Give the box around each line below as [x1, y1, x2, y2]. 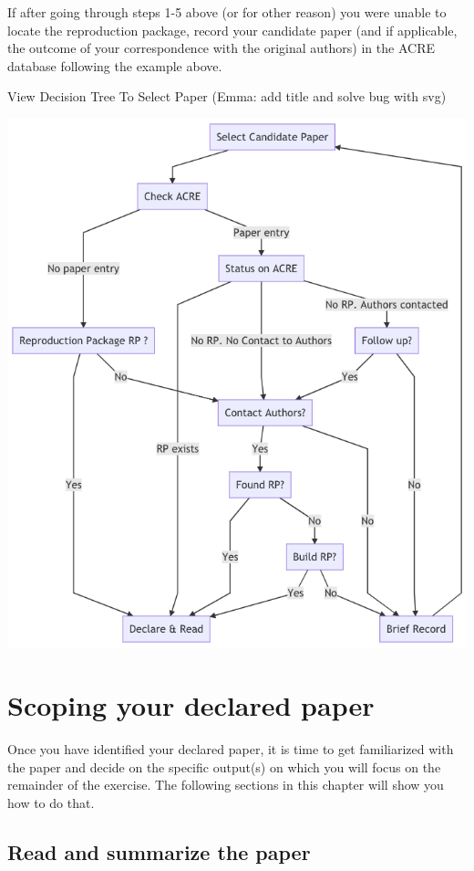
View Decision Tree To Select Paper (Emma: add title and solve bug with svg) [7, 87, 447, 106]
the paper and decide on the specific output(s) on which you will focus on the [7, 757, 441, 776]
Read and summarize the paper [7, 837, 311, 866]
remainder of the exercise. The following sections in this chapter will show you [7, 775, 444, 794]
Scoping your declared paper [7, 687, 375, 724]
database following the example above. [7, 56, 222, 75]
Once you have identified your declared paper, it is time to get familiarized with [7, 740, 454, 759]
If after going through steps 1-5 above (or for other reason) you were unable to [7, 3, 447, 21]
